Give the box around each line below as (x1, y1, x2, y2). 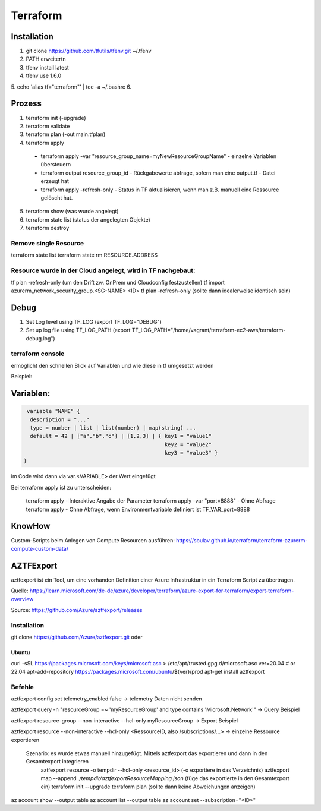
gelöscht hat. (40, 194, 73, 201)
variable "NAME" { (27, 408, 80, 415)
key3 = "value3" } (164, 449, 218, 456)
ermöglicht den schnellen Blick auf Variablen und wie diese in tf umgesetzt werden (11, 362, 214, 369)
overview (11, 595, 34, 602)
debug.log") (26, 335, 56, 342)
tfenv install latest (26, 64, 70, 71)
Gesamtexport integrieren (26, 758, 89, 765)
